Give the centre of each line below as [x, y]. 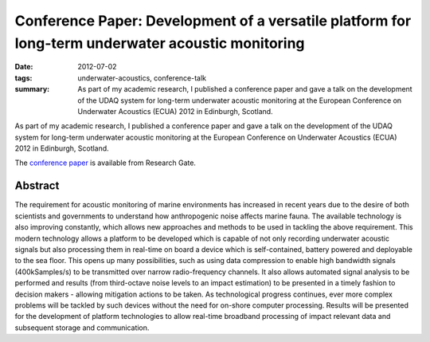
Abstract [37, 186]
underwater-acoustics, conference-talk [142, 78]
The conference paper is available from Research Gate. [106, 163]
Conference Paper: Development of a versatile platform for [213, 21]
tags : [23, 78]
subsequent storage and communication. [82, 328]
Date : [24, 67]
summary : [32, 89]
